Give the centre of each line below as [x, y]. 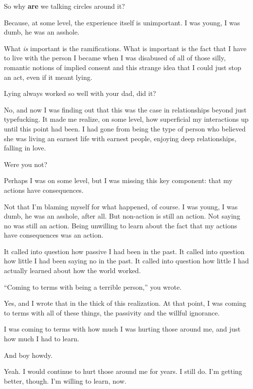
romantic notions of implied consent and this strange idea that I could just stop [123, 67]
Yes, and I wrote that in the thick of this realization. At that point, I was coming [125, 303]
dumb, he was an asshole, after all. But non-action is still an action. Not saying [122, 216]
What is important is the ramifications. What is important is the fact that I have [125, 48]
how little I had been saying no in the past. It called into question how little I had [126, 261]
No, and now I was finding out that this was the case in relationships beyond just [125, 109]
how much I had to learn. [42, 339]
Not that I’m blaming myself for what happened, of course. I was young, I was [121, 206]
